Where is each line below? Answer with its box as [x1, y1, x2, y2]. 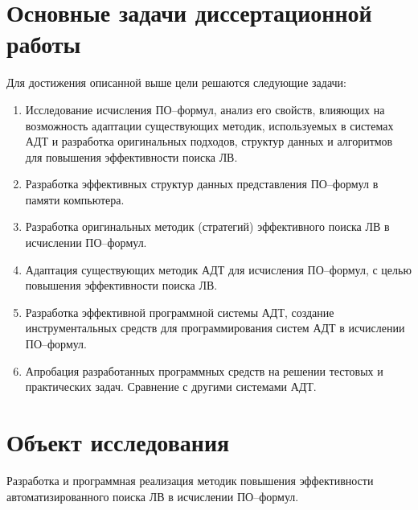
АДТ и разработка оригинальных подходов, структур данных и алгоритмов [25, 133, 393, 150]
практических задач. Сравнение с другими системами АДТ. [25, 378, 317, 395]
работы [6, 27, 81, 60]
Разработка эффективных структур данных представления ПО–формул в [25, 175, 379, 192]
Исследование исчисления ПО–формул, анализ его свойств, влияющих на [25, 101, 385, 117]
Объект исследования [6, 426, 230, 458]
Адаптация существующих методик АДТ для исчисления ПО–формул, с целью [25, 261, 412, 278]
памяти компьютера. [25, 191, 125, 208]
